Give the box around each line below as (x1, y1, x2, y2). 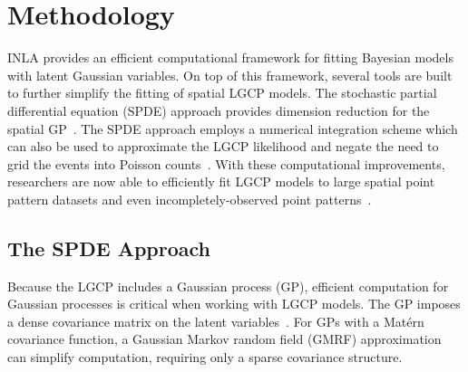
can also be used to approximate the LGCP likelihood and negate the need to (7, 137, 439, 156)
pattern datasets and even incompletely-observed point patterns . (7, 189, 372, 208)
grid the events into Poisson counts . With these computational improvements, (7, 154, 445, 173)
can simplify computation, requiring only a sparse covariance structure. (7, 348, 403, 367)
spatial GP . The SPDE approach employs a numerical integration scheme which (7, 119, 458, 138)
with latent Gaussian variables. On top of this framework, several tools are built (7, 65, 453, 84)
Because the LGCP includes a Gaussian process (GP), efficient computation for (7, 276, 449, 295)
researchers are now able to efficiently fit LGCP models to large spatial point (7, 172, 435, 191)
